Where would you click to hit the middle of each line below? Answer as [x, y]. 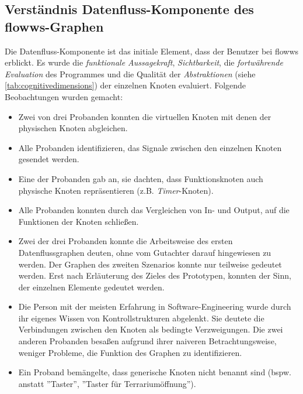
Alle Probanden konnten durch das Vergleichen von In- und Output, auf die [154, 210]
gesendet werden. [49, 159]
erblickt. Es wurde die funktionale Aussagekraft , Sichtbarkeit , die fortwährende [144, 62]
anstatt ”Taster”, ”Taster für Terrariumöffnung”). [107, 383]
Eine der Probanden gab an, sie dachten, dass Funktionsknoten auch [141, 178]
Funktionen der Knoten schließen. [79, 221]
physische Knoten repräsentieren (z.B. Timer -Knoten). [116, 190]
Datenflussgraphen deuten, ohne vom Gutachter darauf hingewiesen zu [145, 252]
